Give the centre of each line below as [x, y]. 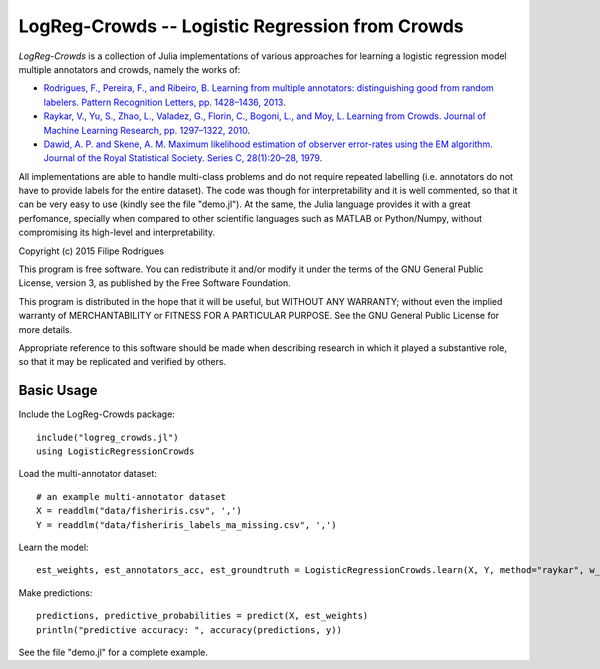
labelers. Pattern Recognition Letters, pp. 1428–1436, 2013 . [164, 102]
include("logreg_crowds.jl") [107, 437]
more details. [45, 329]
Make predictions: [55, 592]
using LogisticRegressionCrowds [115, 451]
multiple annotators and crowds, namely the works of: [129, 69]
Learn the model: [53, 547]
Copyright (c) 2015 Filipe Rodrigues [91, 251]
